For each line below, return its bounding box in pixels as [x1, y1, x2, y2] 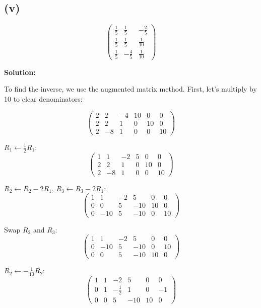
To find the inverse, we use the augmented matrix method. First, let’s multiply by [4, 84, 257, 94]
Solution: [4, 66, 36, 77]
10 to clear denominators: [4, 94, 83, 104]
